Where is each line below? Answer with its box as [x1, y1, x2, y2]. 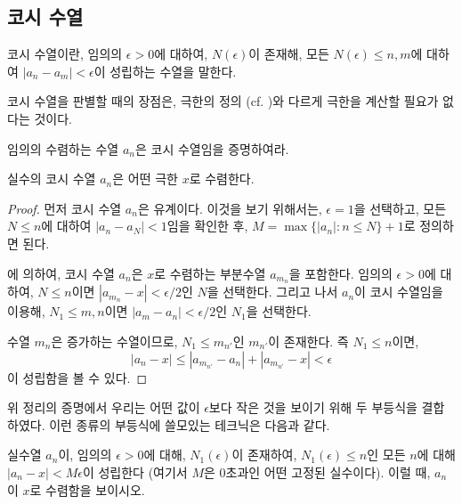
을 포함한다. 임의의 [288, 264, 393, 282]
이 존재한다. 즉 [268, 332, 349, 350]
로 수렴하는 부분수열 [154, 264, 266, 282]
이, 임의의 [58, 445, 112, 464]
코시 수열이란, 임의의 [7, 45, 123, 63]
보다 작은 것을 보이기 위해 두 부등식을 [208, 398, 417, 417]
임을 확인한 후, [166, 216, 248, 235]
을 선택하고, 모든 [353, 199, 447, 217]
